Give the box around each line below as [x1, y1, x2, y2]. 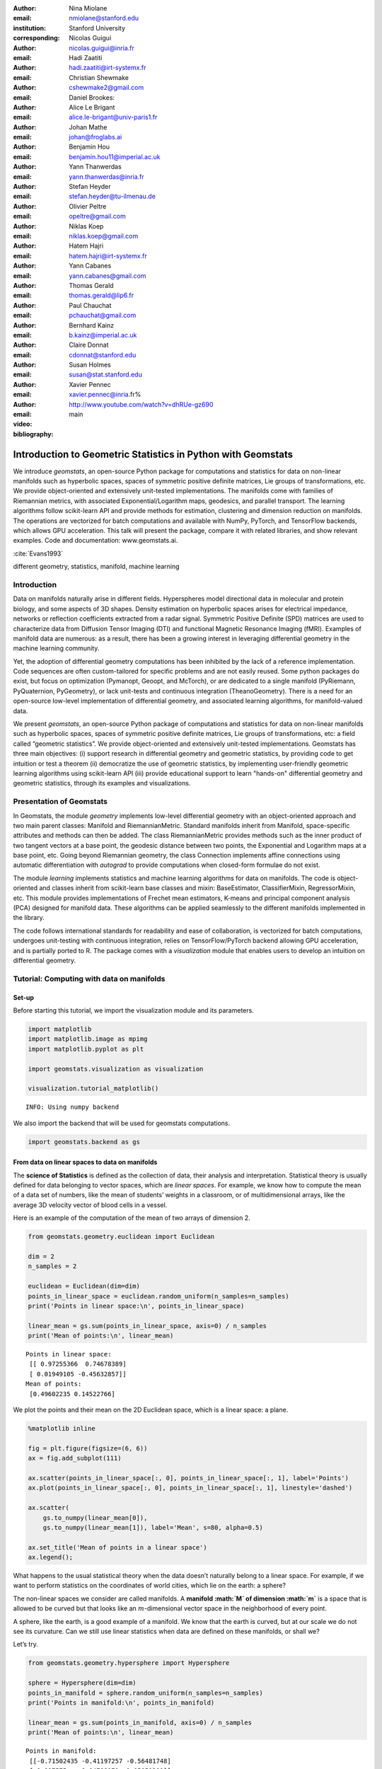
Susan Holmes [69, 361, 111, 369]
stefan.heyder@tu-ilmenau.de [69, 192, 156, 201]
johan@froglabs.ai [69, 133, 122, 142]
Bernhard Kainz [69, 321, 115, 329]
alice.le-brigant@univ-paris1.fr [69, 113, 158, 122]
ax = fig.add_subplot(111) [28, 1454, 122, 1463]
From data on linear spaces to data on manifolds [13, 1158, 158, 1167]
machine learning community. [13, 644, 100, 652]
